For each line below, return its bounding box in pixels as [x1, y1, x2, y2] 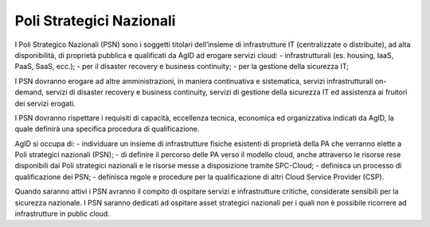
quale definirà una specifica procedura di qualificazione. [14, 124, 200, 134]
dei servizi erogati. [14, 98, 76, 108]
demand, [14, 87, 44, 97]
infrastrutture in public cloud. [14, 209, 111, 218]
